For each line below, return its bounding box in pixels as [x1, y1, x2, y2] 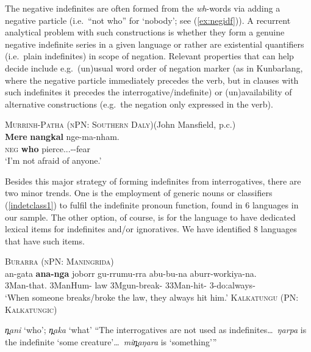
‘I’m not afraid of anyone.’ [5, 154, 102, 167]
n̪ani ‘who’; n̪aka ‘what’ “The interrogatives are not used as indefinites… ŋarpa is [5, 323, 307, 336]
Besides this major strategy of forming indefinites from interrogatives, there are [5, 174, 301, 187]
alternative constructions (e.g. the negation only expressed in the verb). [5, 97, 273, 110]
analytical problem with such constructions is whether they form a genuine [5, 26, 285, 38]
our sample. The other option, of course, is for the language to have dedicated [5, 210, 296, 223]
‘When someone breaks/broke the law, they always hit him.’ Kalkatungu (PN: [5, 291, 299, 304]
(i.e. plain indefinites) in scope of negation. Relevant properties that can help [5, 50, 294, 62]
